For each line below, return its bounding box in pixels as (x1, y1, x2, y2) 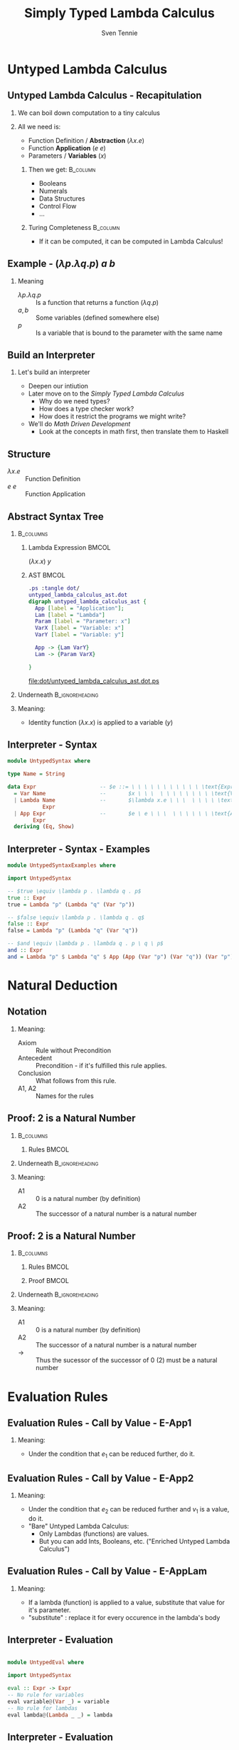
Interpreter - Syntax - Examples (7, 843, 151, 855)
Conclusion (17, 1069, 51, 1077)
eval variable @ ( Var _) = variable (7, 1698, 110, 1705)
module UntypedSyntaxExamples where (7, 862, 116, 869)
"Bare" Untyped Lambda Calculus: (28, 1522, 129, 1530)
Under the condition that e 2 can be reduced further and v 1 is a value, (28, 1504, 230, 1515)
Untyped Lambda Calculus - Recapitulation (7, 89, 202, 101)
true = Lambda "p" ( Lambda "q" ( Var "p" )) (7, 901, 135, 908)
